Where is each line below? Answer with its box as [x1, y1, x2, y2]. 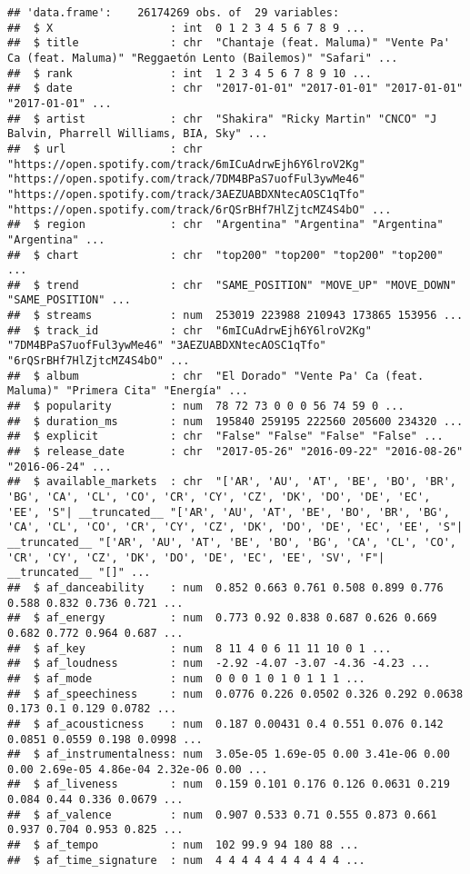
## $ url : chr [7, 142, 203, 155]
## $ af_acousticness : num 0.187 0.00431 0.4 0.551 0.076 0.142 [7, 717, 444, 730]
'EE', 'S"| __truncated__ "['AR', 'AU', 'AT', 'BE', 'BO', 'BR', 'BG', [7, 505, 450, 519]
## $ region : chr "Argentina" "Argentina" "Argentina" [7, 218, 444, 232]
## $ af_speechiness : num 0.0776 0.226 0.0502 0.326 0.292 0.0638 [7, 687, 464, 700]
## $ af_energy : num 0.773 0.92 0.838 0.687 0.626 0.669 [7, 611, 437, 625]
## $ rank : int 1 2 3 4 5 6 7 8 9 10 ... [7, 66, 372, 80]
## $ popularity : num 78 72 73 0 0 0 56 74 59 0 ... [7, 400, 405, 413]
